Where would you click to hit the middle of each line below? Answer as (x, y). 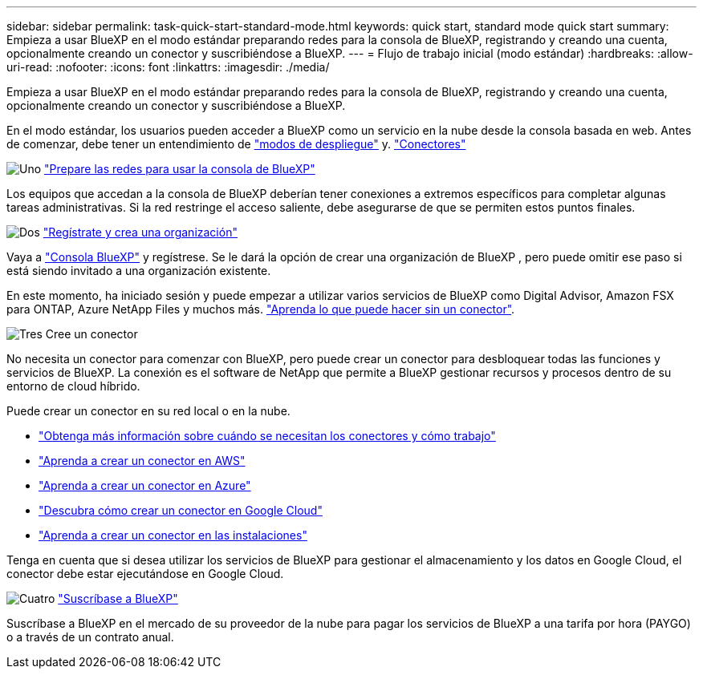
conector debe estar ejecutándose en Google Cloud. (145, 574)
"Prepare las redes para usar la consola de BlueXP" (180, 169)
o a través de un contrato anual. (90, 637)
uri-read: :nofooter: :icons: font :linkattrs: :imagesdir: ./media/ (168, 67)
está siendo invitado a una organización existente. (139, 271)
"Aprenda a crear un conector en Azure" (145, 485)
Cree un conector (91, 334)
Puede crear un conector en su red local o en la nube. (148, 411)
